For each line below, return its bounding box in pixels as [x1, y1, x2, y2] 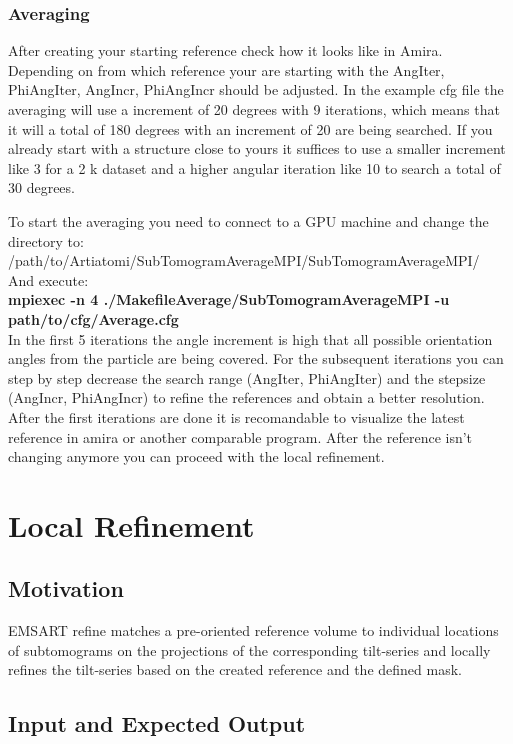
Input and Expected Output [8, 708, 306, 739]
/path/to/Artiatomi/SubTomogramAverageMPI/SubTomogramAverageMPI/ [8, 250, 480, 271]
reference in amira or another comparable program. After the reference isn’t [8, 426, 473, 447]
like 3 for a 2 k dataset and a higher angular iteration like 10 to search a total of [8, 157, 501, 178]
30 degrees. [8, 177, 75, 198]
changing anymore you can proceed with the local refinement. [8, 446, 385, 467]
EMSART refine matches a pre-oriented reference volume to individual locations [8, 620, 499, 641]
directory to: [8, 230, 84, 251]
